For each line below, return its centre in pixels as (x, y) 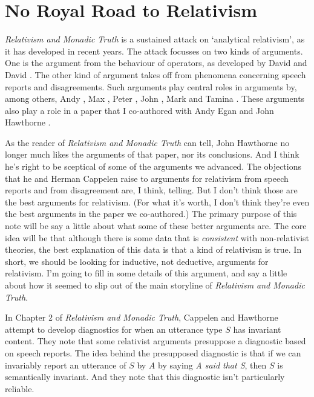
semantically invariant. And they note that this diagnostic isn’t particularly (145, 377)
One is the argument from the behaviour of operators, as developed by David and (156, 63)
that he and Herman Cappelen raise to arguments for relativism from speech (147, 178)
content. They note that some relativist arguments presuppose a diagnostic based (155, 341)
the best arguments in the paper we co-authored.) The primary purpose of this (151, 214)
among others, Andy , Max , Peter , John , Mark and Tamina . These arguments (155, 98)
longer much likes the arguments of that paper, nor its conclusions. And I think (152, 154)
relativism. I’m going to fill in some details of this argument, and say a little (146, 273)
